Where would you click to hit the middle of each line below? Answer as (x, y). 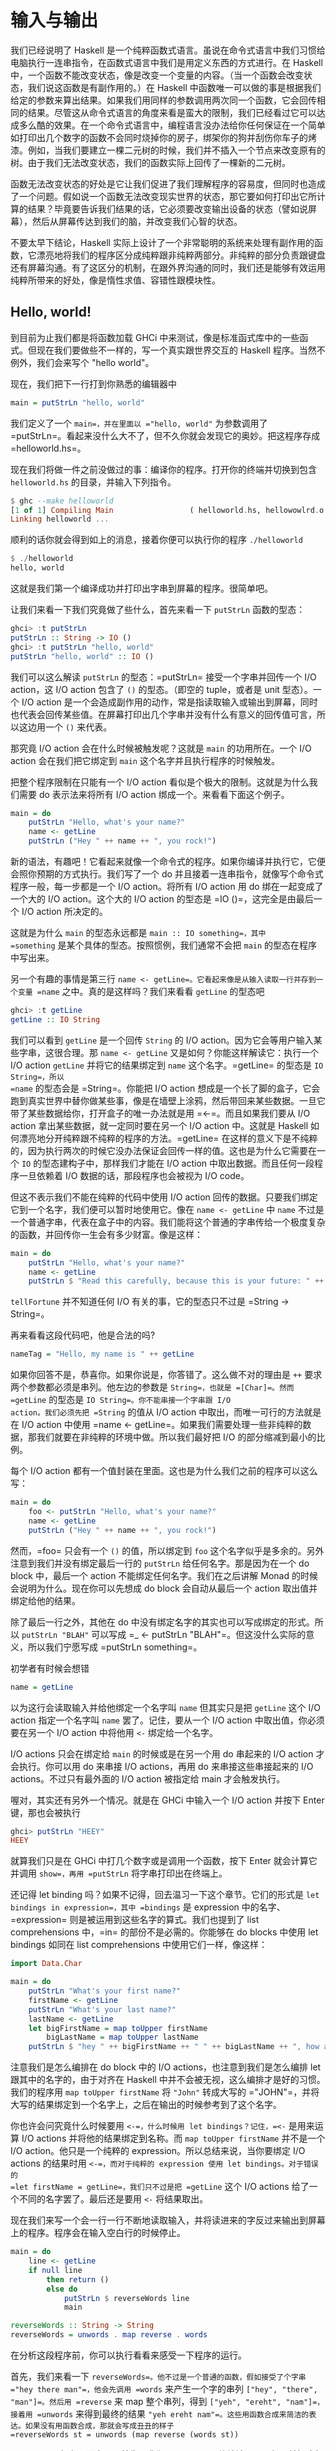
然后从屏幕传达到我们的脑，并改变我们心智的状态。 (137, 221)
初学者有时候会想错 (50, 1668)
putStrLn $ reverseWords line (126, 2298)
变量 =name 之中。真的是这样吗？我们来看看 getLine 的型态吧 (141, 991)
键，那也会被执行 (45, 1812)
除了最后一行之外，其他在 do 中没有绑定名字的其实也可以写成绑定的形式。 (162, 1622)
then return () (78, 2279)
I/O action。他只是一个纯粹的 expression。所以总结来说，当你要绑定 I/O (158, 2151)
